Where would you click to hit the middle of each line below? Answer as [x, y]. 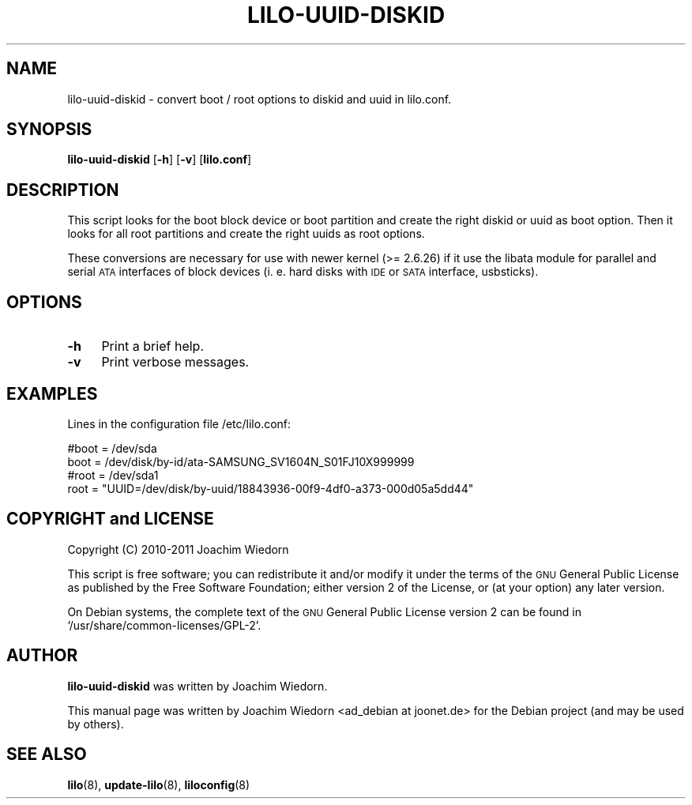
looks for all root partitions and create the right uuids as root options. [246, 234]
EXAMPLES [52, 393]
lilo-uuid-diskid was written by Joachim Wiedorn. [197, 686]
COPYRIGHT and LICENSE [110, 519]
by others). [96, 724]
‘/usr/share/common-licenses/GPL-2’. [164, 625]
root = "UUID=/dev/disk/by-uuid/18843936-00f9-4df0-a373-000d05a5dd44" [271, 488]
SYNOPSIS [49, 130]
